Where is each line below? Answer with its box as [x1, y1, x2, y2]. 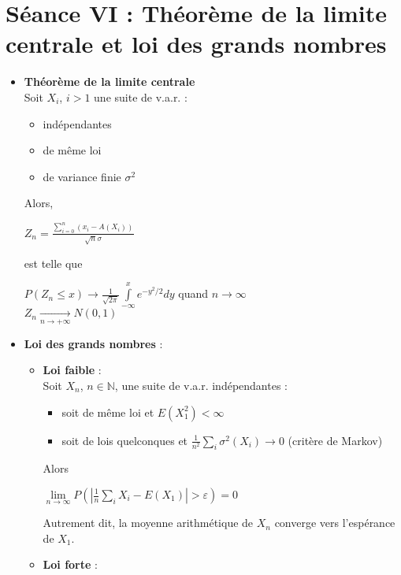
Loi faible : [43, 362, 102, 378]
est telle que [24, 254, 83, 271]
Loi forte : [43, 556, 98, 573]
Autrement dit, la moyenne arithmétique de [43, 514, 254, 531]
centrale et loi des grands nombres [6, 28, 387, 60]
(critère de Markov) [288, 432, 383, 448]
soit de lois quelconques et [61, 432, 188, 448]
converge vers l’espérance [274, 514, 395, 531]
